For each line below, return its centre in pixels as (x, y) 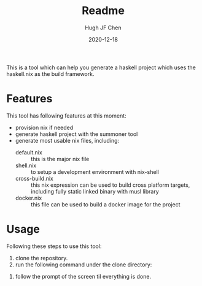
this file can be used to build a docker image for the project (105, 204)
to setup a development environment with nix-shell (95, 171)
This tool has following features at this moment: (67, 115)
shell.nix (26, 165)
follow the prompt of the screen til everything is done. (83, 276)
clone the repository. (41, 258)
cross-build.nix (34, 178)
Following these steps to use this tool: (54, 246)
